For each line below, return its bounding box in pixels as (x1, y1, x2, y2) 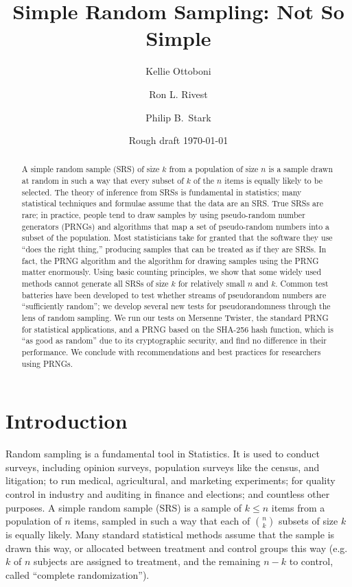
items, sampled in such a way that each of (73, 514, 250, 528)
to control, (289, 554, 333, 568)
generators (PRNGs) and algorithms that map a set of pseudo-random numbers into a (21, 220, 329, 232)
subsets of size (278, 514, 338, 528)
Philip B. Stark (145, 110, 211, 124)
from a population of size (169, 163, 259, 175)
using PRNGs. (21, 357, 73, 369)
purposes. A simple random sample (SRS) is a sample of (5, 500, 242, 514)
